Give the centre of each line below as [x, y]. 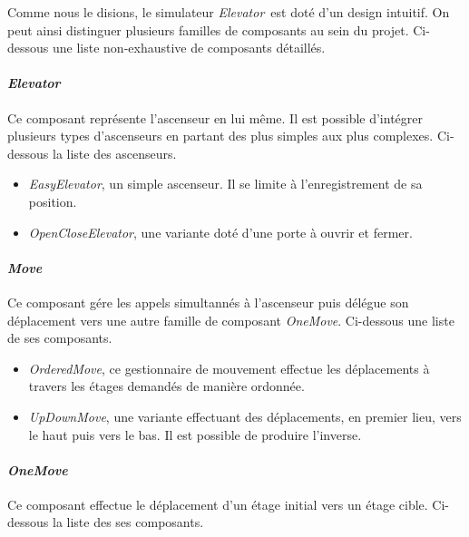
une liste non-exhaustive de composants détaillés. [189, 48]
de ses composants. [60, 338]
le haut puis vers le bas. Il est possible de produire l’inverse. [195, 434]
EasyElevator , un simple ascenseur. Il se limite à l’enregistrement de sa [225, 184]
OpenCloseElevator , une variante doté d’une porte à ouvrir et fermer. [220, 232]
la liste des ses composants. [128, 522]
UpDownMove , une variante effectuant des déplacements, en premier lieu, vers [245, 416]
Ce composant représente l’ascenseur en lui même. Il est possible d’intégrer [215, 117]
